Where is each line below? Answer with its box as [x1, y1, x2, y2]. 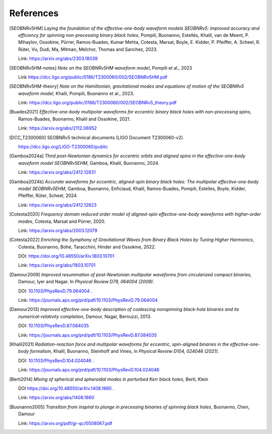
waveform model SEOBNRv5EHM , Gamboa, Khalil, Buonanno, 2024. [18, 160, 160, 166]
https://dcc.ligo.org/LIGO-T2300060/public [18, 144, 108, 150]
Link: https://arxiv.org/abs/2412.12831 [18, 169, 96, 175]
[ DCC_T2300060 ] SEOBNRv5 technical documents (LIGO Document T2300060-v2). [9, 134, 184, 141]
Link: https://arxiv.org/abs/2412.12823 [18, 202, 97, 208]
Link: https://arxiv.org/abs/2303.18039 [18, 55, 98, 61]
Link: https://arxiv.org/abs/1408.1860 [18, 395, 94, 401]
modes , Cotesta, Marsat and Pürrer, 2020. [18, 218, 106, 224]
